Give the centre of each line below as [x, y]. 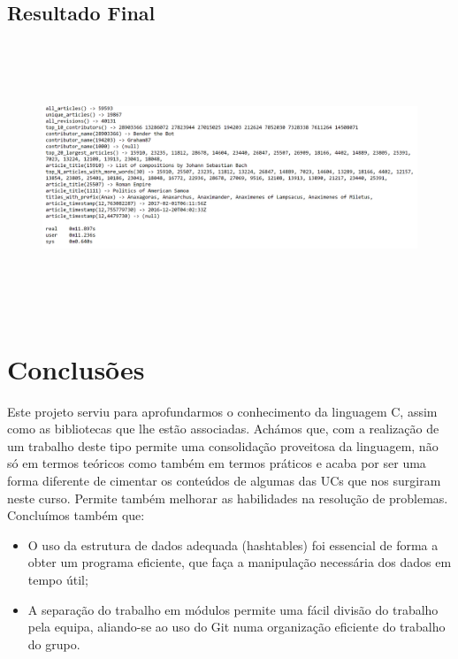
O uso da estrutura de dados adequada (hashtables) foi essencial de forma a [233, 544]
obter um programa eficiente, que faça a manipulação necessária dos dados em [240, 562]
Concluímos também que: [76, 515]
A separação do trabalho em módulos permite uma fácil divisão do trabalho [233, 609]
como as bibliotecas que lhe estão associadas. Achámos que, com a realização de [223, 429]
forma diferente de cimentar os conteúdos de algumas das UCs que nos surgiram [224, 480]
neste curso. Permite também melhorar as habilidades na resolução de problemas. [228, 498]
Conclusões [76, 368]
